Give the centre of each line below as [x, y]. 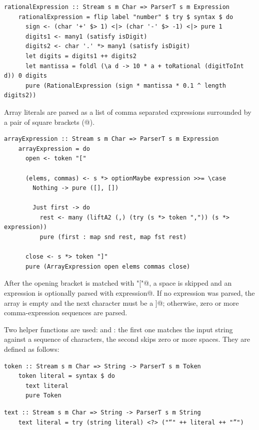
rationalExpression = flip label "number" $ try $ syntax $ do [126, 17]
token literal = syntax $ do [66, 376]
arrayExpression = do [54, 149]
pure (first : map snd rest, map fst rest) [113, 237]
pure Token [43, 396]
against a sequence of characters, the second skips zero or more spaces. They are [127, 339]
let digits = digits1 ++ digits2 [81, 56]
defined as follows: [32, 349]
